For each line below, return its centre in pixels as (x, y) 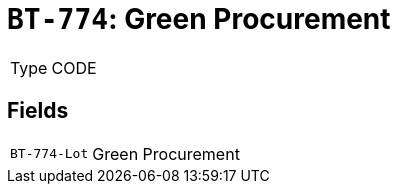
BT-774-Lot (49, 154)
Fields (38, 111)
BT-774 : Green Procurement (199, 19)
